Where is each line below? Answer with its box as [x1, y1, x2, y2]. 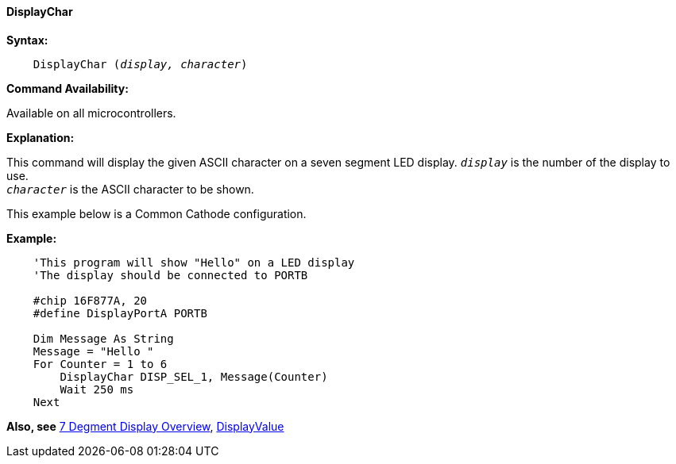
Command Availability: [6, 81, 129, 95]
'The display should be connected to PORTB [33, 268, 308, 282]
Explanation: [6, 130, 75, 144]
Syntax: [6, 33, 48, 47]
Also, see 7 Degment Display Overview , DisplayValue [6, 419, 284, 433]
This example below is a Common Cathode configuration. [6, 206, 307, 220]
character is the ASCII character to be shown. [6, 182, 254, 196]
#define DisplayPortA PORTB [33, 306, 207, 320]
